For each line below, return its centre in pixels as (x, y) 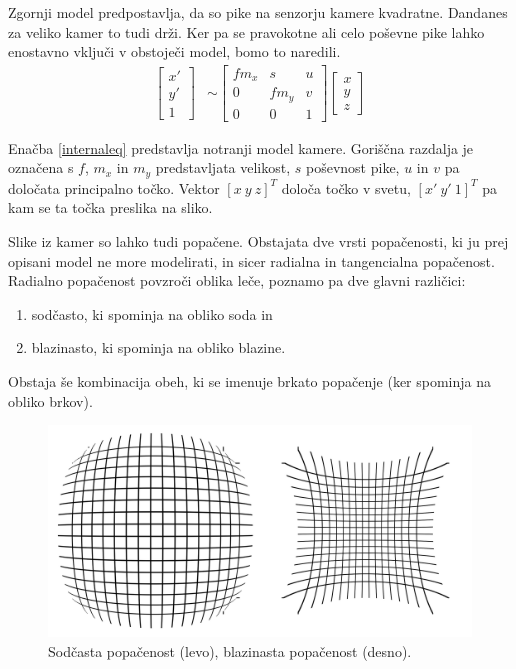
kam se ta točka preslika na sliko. (110, 207)
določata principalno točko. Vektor (114, 187)
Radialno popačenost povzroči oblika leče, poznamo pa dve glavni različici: (237, 280)
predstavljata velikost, (223, 167)
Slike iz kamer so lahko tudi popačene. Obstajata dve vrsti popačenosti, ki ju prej (258, 241)
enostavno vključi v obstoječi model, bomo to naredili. (174, 51)
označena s (41, 167)
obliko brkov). (50, 400)
